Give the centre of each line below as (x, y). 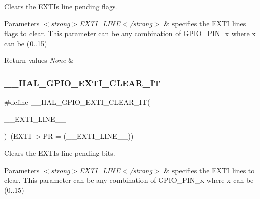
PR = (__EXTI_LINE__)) (88, 136)
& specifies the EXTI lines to (209, 170)
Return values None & (39, 60)
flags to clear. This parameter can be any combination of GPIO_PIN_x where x (130, 33)
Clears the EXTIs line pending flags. (61, 6)
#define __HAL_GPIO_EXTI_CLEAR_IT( (77, 102)
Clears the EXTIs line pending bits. (60, 153)
